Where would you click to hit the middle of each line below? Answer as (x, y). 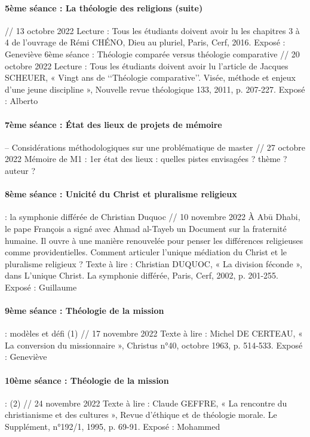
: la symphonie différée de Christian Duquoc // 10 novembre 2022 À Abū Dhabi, (153, 217)
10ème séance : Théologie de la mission (87, 380)
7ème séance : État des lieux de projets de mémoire (113, 124)
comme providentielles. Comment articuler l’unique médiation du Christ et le (146, 252)
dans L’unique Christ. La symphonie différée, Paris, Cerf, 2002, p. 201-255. (142, 275)
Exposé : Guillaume (41, 287)
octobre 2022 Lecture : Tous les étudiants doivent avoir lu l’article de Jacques (147, 65)
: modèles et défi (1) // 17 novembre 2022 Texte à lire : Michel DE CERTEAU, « (154, 333)
